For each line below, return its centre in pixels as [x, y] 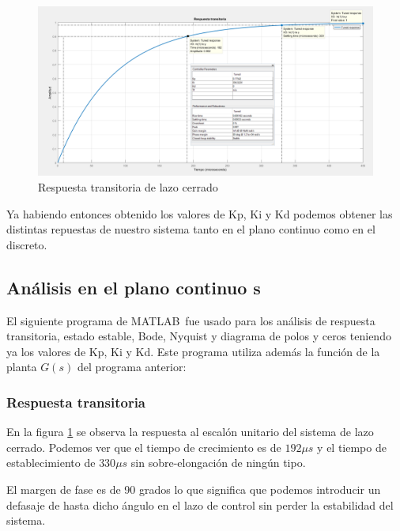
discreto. [27, 244]
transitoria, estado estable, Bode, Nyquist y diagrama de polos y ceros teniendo [199, 336]
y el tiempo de [352, 447]
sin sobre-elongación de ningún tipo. [218, 463]
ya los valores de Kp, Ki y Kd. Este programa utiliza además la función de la [193, 351]
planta [22, 367]
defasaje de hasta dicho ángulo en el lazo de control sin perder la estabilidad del [200, 504]
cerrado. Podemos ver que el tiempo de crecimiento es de [144, 447]
